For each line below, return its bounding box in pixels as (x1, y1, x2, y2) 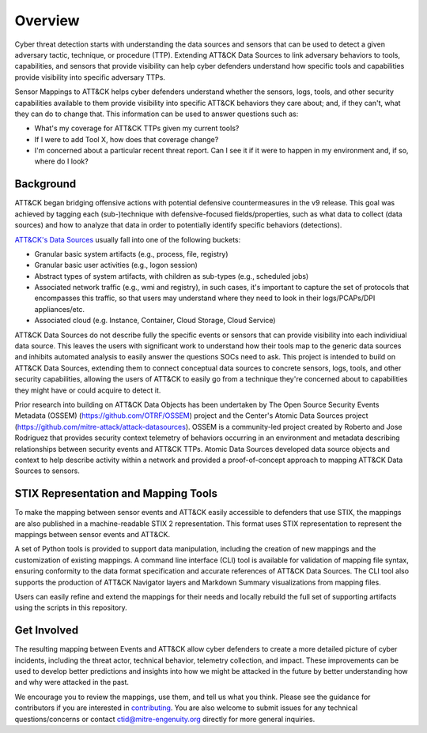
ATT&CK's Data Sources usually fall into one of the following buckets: (14, 235, 241, 244)
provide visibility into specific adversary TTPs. (14, 72, 166, 82)
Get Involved (14, 624, 79, 637)
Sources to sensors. (14, 466, 81, 476)
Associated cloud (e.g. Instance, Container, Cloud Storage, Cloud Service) (34, 316, 276, 325)
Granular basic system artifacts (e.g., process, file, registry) (34, 249, 229, 258)
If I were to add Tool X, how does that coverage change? (34, 134, 219, 144)
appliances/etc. (34, 304, 85, 314)
